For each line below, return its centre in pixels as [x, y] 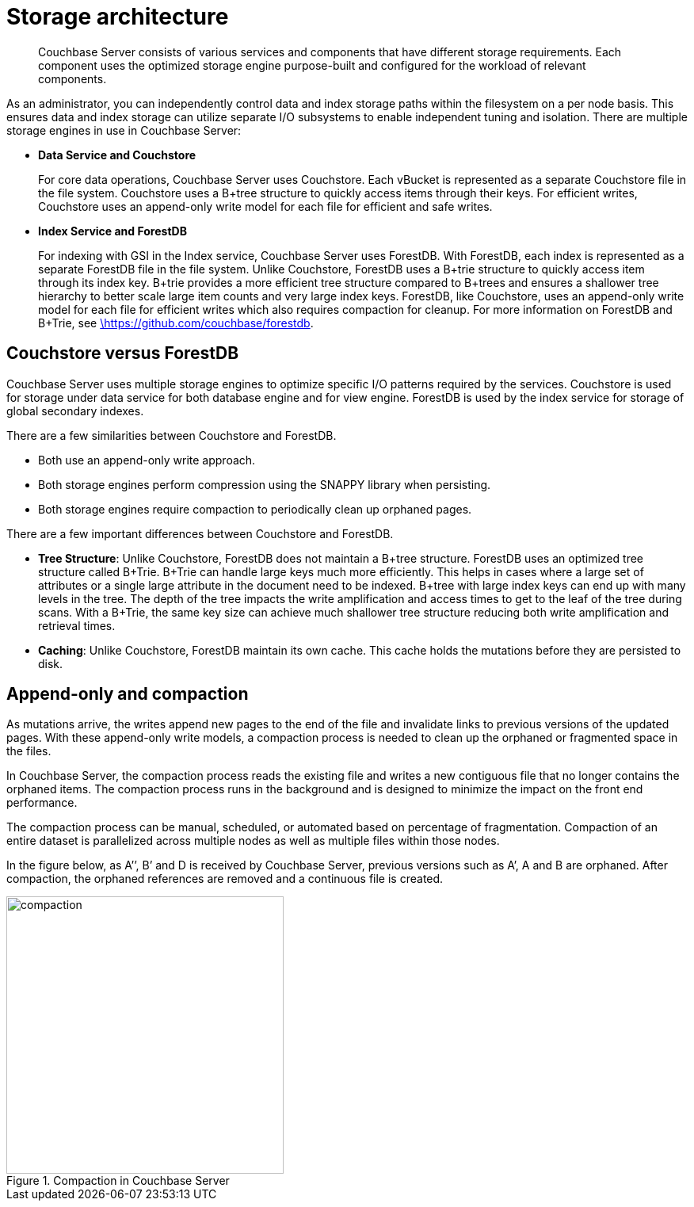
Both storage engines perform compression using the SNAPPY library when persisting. [265, 484]
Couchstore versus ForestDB [123, 353]
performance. [42, 803]
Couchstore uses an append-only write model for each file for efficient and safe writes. [265, 206]
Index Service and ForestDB [112, 231]
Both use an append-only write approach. [147, 460]
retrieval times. [77, 625]
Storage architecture [118, 17]
